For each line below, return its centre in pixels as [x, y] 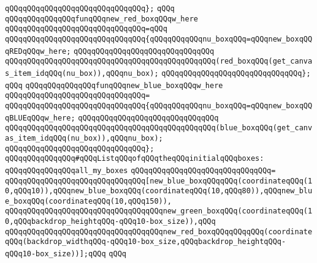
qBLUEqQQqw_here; [40, 118]
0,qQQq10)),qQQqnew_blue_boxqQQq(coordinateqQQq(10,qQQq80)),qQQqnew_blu [159, 191]
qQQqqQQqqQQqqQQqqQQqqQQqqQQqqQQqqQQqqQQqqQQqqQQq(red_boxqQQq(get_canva [159, 61]
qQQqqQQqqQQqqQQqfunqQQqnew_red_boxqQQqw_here [101, 19]
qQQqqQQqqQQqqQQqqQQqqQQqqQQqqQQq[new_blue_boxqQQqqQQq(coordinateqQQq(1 [159, 181]
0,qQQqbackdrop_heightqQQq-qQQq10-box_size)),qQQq [110, 222]
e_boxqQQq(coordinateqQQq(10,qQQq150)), [89, 201]
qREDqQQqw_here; [38, 51]
